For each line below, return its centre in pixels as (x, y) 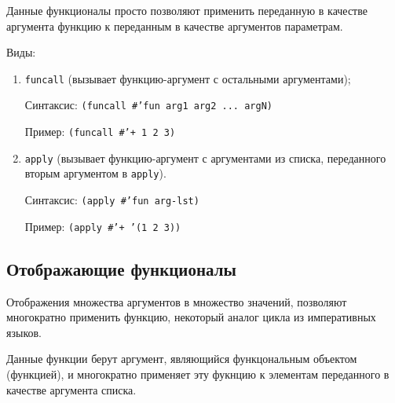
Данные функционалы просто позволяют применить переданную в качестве (187, 10)
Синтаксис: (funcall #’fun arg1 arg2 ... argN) (148, 105)
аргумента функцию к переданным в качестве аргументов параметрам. (175, 26)
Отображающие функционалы (121, 268)
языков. (24, 332)
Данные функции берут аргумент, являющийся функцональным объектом (182, 359)
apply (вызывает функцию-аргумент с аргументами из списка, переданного (205, 158)
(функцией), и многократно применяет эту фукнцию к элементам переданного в (198, 374)
